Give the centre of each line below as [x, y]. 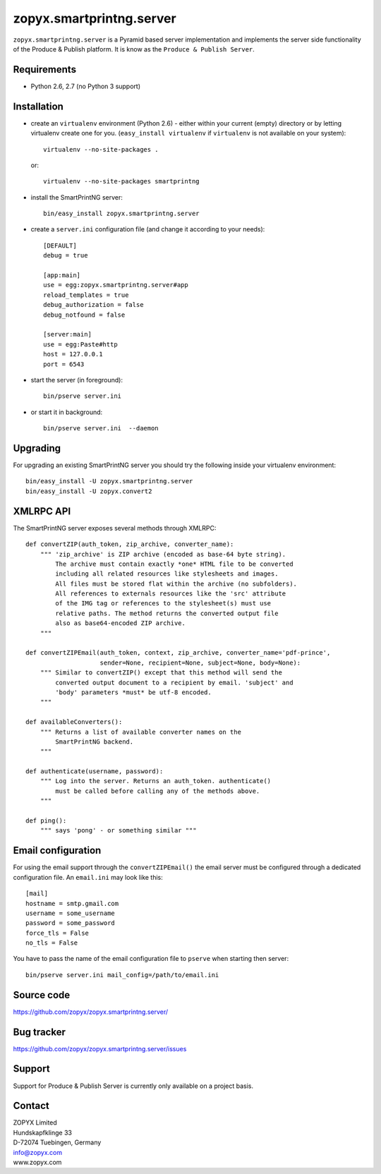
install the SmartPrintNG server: [77, 197]
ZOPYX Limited [35, 1122]
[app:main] [62, 276]
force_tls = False [58, 933]
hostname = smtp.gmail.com [72, 903]
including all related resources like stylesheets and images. [167, 574]
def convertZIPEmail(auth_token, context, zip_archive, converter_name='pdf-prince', [178, 653]
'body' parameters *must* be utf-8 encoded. [133, 692]
